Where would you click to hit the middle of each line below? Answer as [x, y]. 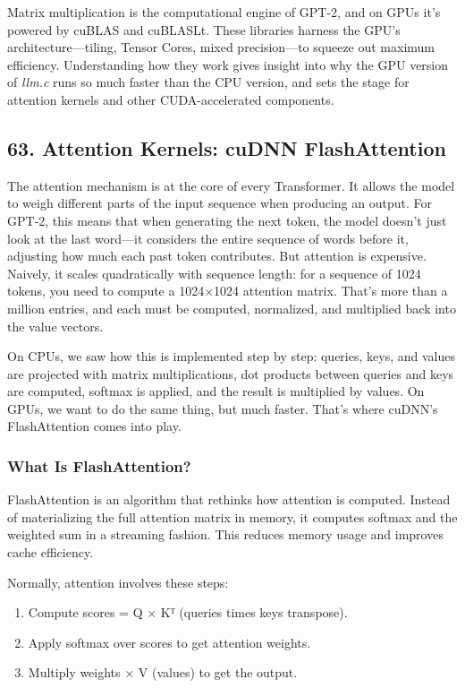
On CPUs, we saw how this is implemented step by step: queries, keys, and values [231, 356]
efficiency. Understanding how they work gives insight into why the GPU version [228, 64]
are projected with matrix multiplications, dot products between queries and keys [231, 373]
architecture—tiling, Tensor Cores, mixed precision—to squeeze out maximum [221, 47]
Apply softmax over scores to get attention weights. [169, 642]
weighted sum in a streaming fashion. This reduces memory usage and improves [225, 534]
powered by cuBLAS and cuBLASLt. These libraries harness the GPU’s [204, 29]
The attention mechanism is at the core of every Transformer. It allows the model [231, 185]
